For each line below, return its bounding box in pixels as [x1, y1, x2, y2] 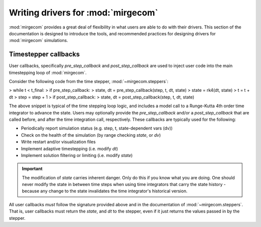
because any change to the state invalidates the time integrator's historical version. [22, 188, 188, 194]
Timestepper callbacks [9, 50, 80, 58]
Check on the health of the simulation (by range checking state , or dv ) [21, 132, 161, 138]
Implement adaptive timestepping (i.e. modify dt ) [21, 145, 118, 152]
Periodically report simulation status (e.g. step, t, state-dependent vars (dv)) [21, 126, 173, 131]
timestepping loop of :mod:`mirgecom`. [9, 70, 87, 75]
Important [22, 166, 43, 171]
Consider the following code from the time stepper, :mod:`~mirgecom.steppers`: [9, 79, 169, 85]
